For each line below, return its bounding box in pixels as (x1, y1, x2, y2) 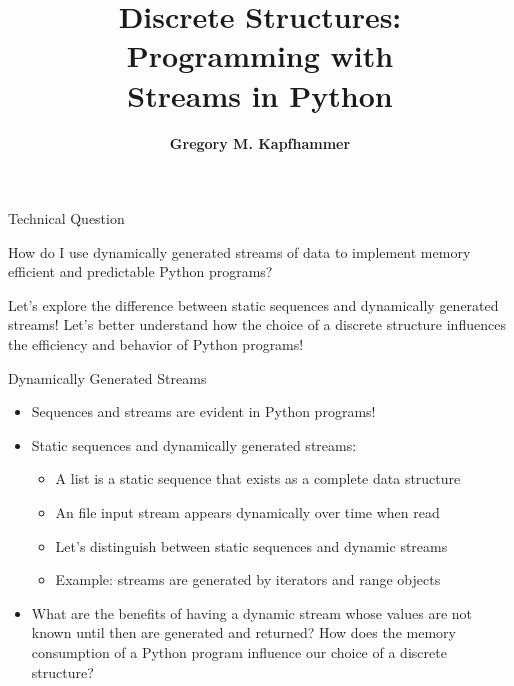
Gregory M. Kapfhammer (169, 132, 351, 153)
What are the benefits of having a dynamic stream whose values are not (31, 602, 473, 623)
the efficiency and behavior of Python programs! (8, 334, 304, 355)
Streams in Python (127, 74, 393, 115)
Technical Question (8, 208, 125, 229)
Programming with (126, 35, 394, 76)
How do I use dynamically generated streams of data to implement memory (8, 241, 471, 262)
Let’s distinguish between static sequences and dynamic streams (55, 535, 448, 556)
